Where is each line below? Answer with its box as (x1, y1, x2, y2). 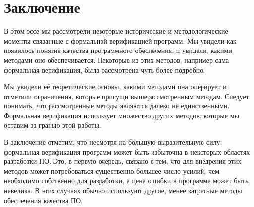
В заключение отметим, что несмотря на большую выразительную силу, (4, 137, 222, 147)
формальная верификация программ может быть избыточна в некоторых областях (4, 146, 250, 156)
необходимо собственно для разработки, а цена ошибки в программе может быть (4, 175, 249, 186)
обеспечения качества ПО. (4, 195, 83, 205)
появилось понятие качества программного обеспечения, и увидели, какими (4, 45, 232, 55)
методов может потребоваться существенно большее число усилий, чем (4, 165, 220, 176)
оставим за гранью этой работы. (4, 120, 101, 130)
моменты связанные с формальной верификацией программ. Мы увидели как (4, 35, 237, 46)
